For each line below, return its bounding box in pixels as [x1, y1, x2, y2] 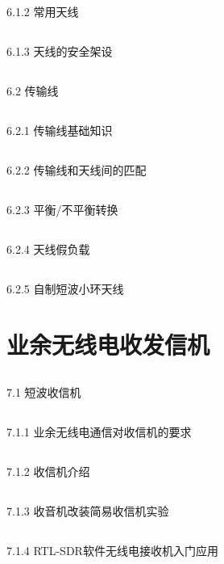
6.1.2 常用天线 [6, 3, 79, 20]
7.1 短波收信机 [6, 383, 81, 400]
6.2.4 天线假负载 [6, 241, 90, 258]
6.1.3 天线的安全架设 [6, 43, 113, 60]
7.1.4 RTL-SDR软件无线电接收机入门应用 [6, 541, 218, 558]
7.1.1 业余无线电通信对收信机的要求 [6, 423, 192, 440]
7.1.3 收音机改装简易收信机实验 [6, 502, 169, 519]
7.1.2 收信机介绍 [6, 462, 90, 479]
